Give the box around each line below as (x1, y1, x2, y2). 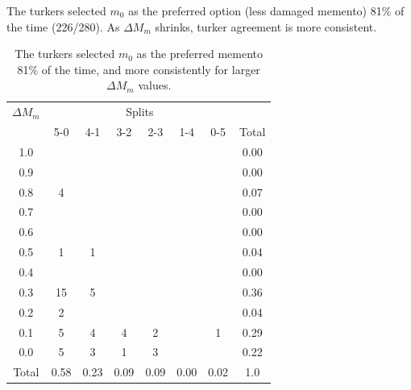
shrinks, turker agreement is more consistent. (155, 18, 377, 35)
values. (138, 77, 172, 93)
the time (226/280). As (6, 18, 120, 35)
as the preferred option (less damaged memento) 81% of (128, 2, 405, 19)
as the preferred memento (136, 45, 264, 62)
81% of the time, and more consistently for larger (17, 60, 260, 77)
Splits (126, 103, 154, 120)
